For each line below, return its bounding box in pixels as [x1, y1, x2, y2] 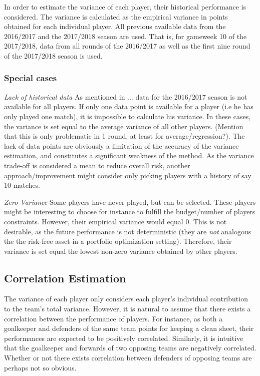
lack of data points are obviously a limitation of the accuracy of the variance [4, 140, 239, 151]
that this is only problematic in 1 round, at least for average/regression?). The [4, 131, 245, 141]
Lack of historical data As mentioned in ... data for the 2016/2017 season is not [4, 91, 247, 102]
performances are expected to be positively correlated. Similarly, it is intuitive [4, 332, 243, 343]
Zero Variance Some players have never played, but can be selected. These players [4, 196, 256, 207]
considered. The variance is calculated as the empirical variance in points [4, 11, 228, 22]
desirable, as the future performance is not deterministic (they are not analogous [4, 226, 251, 236]
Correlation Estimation [4, 270, 126, 285]
